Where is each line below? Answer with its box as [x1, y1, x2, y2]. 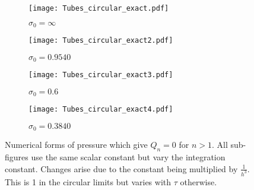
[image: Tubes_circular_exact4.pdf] [28, 105, 173, 114]
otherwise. [180, 175, 217, 188]
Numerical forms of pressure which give [5, 138, 148, 151]
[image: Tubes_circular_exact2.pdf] [28, 36, 173, 45]
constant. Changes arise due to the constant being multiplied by [5, 162, 238, 175]
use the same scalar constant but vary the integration [31, 151, 226, 163]
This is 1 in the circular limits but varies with [5, 175, 172, 188]
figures [5, 151, 28, 163]
